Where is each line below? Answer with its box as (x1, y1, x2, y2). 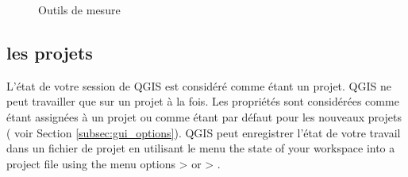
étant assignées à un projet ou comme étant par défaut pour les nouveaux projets (6, 108, 402, 125)
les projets (6, 40, 93, 64)
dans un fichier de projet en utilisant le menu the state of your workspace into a (6, 140, 395, 156)
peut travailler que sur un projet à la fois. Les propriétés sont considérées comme (6, 93, 399, 110)
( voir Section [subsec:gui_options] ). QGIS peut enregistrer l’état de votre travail (6, 124, 401, 140)
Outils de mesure (38, 2, 121, 17)
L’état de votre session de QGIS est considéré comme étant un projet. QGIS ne (6, 77, 392, 94)
